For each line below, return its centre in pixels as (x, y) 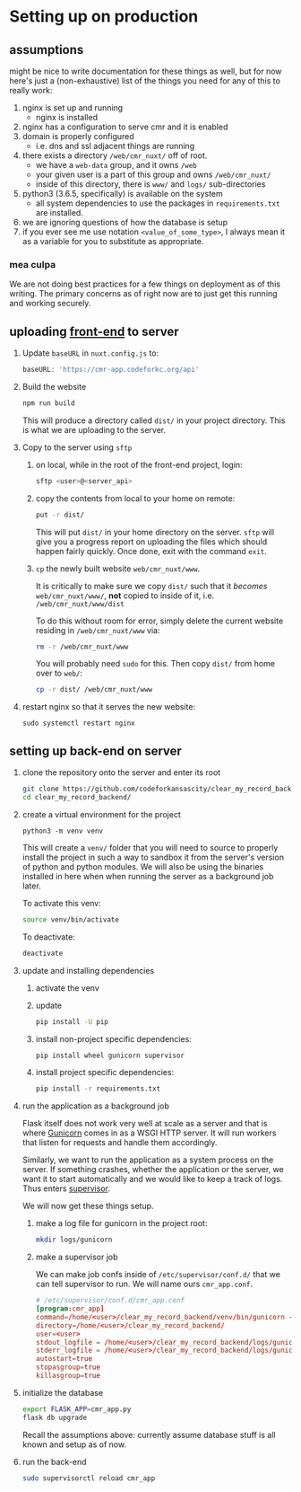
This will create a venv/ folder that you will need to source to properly (150, 847)
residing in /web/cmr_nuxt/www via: (98, 630)
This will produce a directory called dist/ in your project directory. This (154, 420)
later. (32, 886)
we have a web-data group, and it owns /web (116, 165)
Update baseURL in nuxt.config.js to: (90, 353)
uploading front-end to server (94, 331)
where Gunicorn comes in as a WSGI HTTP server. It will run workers (149, 1133)
